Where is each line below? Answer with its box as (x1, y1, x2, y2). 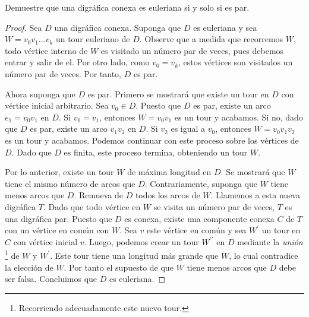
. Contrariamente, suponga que (144, 177, 257, 189)
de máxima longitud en (127, 166, 212, 178)
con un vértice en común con (5, 224, 109, 236)
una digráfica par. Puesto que (5, 212, 112, 224)
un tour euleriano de (55, 33, 130, 45)
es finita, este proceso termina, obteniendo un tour (64, 145, 248, 158)
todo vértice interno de (5, 44, 88, 56)
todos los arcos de (135, 189, 200, 201)
